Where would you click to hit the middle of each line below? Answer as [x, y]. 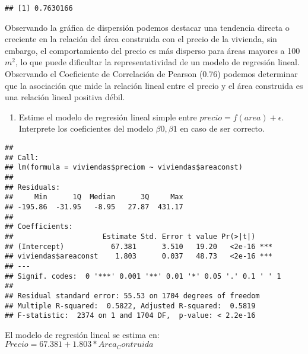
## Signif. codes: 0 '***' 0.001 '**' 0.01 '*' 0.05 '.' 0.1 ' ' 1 [143, 276]
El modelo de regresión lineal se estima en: [82, 334]
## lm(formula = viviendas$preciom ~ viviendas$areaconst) [124, 168]
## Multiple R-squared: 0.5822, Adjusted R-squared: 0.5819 [130, 306]
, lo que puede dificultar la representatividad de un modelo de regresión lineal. [157, 62]
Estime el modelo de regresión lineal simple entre [108, 117]
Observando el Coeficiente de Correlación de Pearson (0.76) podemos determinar [151, 74]
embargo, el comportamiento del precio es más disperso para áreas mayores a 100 [153, 50]
